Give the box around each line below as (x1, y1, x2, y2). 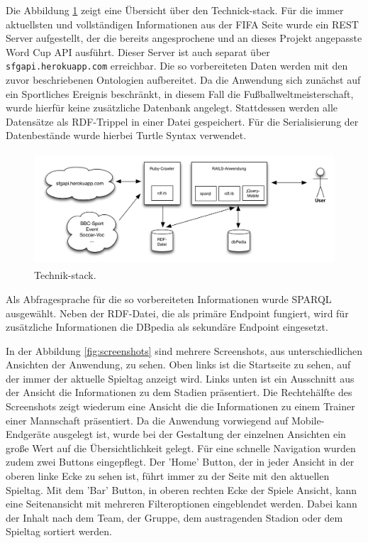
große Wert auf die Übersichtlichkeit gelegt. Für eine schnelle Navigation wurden (6, 440, 356, 455)
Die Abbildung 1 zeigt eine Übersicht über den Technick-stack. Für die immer (6, 3, 344, 17)
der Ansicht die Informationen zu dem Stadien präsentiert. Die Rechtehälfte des (6, 385, 352, 400)
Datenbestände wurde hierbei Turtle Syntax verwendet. (6, 128, 247, 143)
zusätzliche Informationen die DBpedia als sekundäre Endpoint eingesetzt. (6, 319, 328, 334)
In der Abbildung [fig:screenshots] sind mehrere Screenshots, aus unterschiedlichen (6, 343, 362, 358)
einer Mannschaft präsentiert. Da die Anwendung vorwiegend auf (6, 412, 289, 427)
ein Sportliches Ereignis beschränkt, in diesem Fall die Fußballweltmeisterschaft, (6, 86, 354, 101)
